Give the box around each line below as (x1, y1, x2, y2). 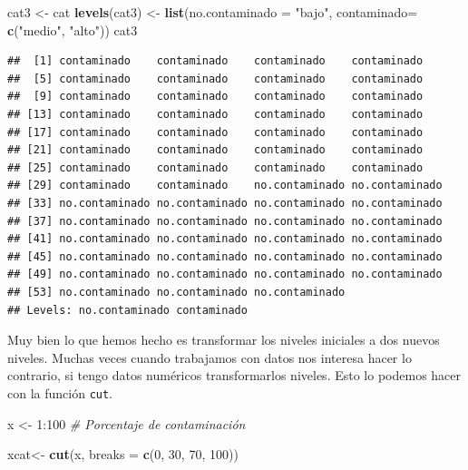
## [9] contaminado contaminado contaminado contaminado (7, 90, 424, 103)
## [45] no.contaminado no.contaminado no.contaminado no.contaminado (7, 250, 443, 263)
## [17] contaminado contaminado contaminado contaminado (7, 125, 424, 139)
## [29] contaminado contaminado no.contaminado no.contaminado (7, 179, 443, 192)
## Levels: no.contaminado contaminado (7, 303, 248, 317)
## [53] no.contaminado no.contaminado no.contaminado (7, 285, 346, 299)
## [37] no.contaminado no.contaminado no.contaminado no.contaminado (7, 214, 443, 228)
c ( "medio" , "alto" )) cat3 (7, 20, 138, 39)
